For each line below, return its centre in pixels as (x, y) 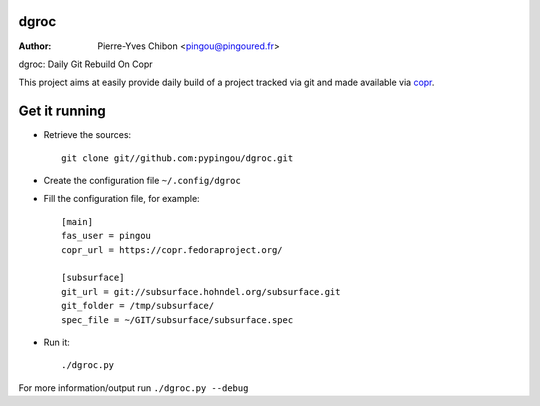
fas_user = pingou (106, 236)
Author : (35, 46)
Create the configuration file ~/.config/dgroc (142, 180)
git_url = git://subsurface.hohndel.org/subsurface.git (201, 291)
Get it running (62, 111)
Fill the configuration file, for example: (121, 199)
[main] (77, 221)
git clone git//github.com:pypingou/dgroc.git (177, 158)
